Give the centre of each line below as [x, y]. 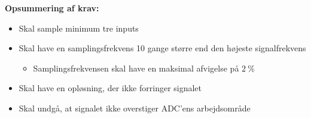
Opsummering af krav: [52, 8]
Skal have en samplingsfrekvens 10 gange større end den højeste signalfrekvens [162, 48]
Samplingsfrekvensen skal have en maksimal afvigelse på [136, 68]
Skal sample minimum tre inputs [79, 28]
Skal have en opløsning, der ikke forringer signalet [110, 88]
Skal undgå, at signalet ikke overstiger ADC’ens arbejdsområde [135, 108]
